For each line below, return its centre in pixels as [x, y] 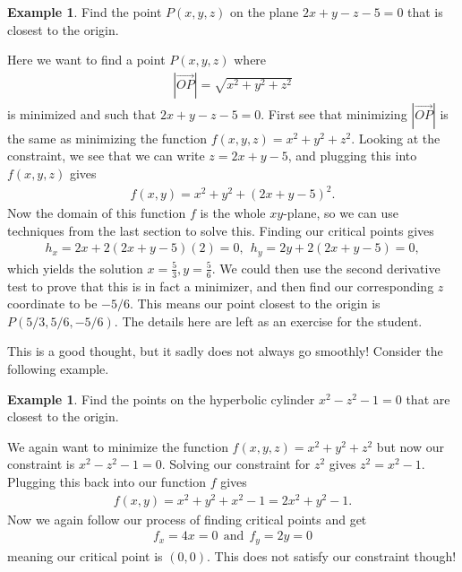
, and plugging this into [352, 156]
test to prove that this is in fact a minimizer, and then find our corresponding [221, 286]
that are [428, 399]
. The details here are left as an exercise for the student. [268, 321]
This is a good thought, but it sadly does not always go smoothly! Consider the [225, 351]
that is [425, 12]
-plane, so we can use [341, 213]
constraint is [41, 464]
